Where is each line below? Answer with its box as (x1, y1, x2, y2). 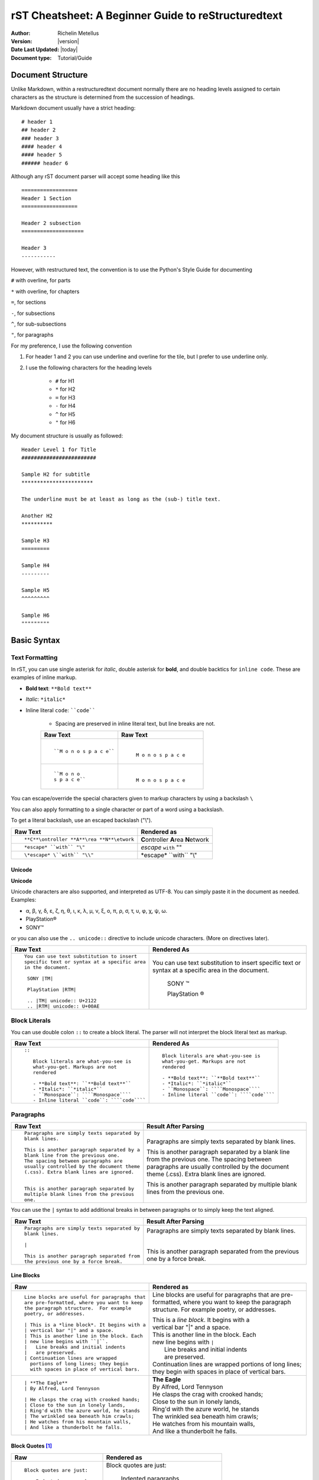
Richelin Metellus (57, 30, 99, 37)
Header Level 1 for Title (21, 446, 97, 453)
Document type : (11, 54, 52, 62)
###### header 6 (21, 160, 69, 166)
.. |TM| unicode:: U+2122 (27, 998, 97, 1004)
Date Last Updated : (11, 46, 60, 53)
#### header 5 (21, 152, 62, 158)
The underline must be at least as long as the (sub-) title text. (21, 496, 221, 503)
